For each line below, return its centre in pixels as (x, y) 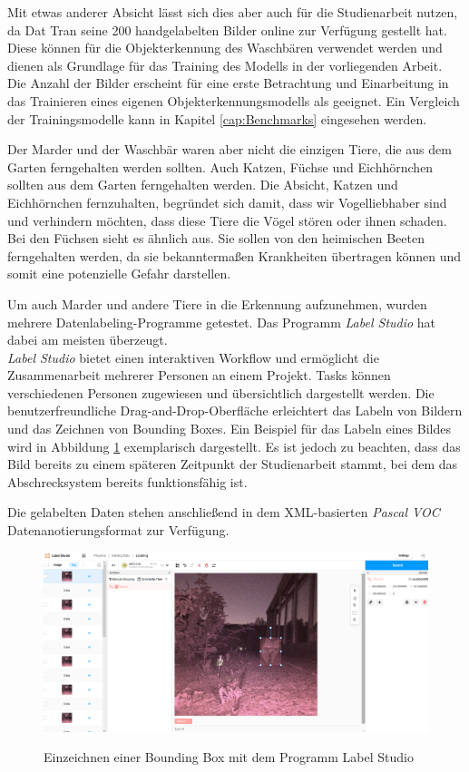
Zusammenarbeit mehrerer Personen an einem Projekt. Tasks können (199, 375)
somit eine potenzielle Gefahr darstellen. (119, 274)
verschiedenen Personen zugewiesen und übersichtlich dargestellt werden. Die (221, 392)
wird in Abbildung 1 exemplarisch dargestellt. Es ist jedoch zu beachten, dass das (234, 446)
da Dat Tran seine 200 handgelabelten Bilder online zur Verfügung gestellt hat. (227, 29)
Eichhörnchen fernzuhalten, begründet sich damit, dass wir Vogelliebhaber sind (227, 202)
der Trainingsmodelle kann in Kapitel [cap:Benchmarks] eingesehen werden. (217, 118)
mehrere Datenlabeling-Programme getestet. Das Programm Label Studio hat (222, 322)
